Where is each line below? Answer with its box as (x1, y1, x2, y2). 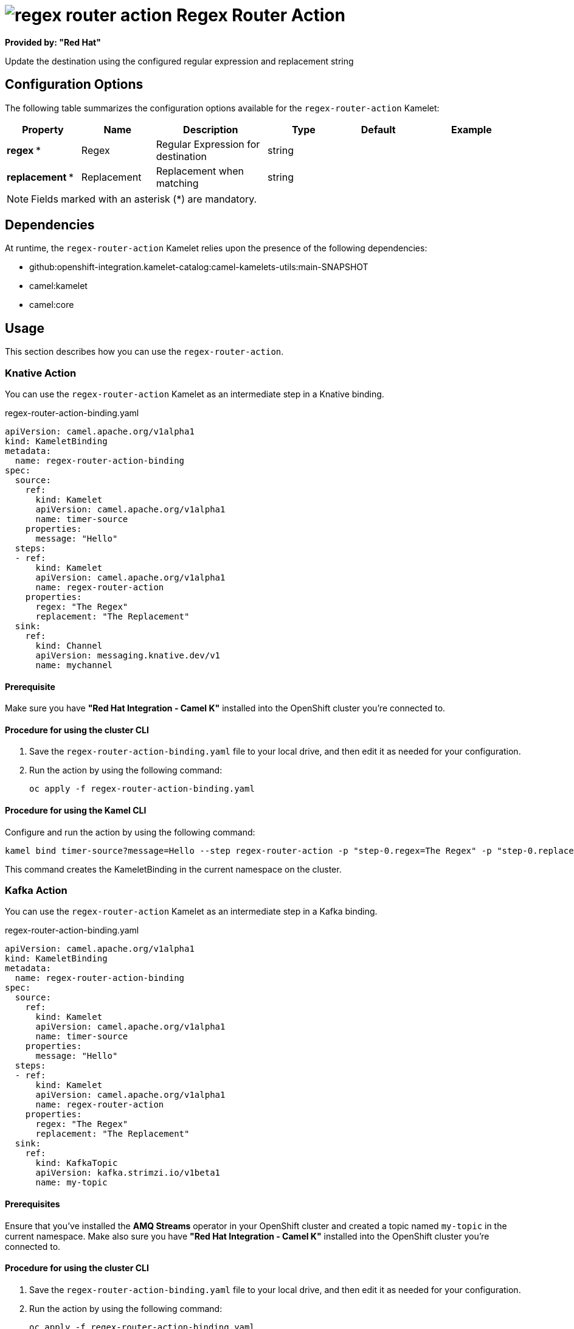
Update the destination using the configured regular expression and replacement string (5, 55, 354, 66)
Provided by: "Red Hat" (5, 37, 101, 47)
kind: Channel (35, 641, 103, 651)
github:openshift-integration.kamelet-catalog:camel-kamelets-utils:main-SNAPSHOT (29, 262, 368, 273)
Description (183, 123, 238, 136)
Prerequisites (5, 1199, 60, 1210)
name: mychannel (35, 660, 113, 671)
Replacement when (156, 164, 244, 177)
